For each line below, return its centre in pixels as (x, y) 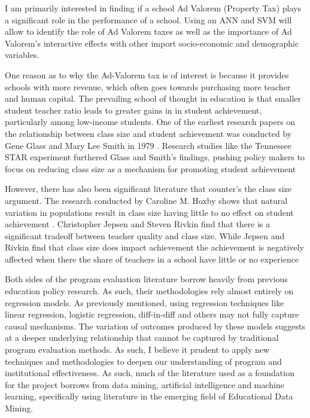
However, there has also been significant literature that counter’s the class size (148, 189)
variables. (22, 55)
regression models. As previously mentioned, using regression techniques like (145, 302)
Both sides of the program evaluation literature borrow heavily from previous (146, 279)
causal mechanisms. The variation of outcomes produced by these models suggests (155, 326)
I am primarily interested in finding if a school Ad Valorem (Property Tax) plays (153, 8)
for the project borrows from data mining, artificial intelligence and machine (145, 384)
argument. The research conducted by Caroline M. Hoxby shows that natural (146, 200)
